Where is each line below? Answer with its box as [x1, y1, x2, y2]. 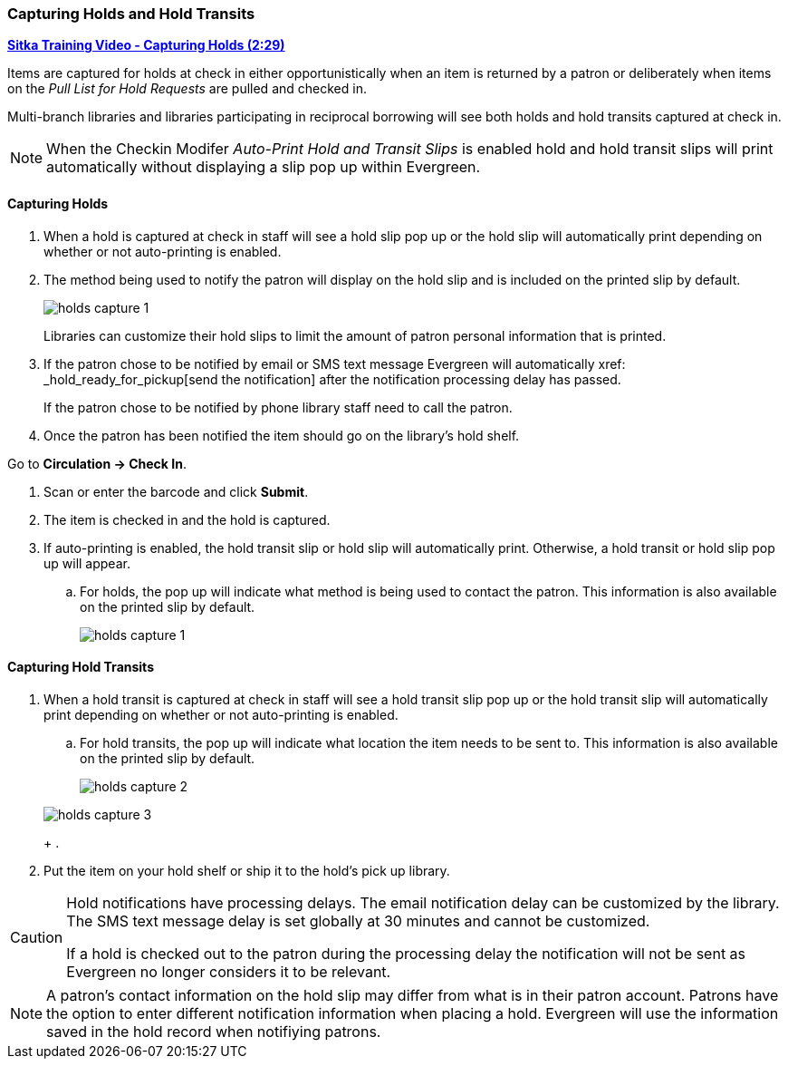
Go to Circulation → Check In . [7, 455, 187, 471]
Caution [10, 927, 63, 946]
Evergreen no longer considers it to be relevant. [66, 962, 391, 981]
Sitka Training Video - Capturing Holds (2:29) [7, 37, 285, 53]
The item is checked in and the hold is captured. [43, 511, 331, 528]
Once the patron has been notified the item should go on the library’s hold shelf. [43, 427, 520, 443]
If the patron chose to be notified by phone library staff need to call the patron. [43, 399, 513, 415]
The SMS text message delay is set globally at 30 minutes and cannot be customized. [66, 911, 650, 930]
